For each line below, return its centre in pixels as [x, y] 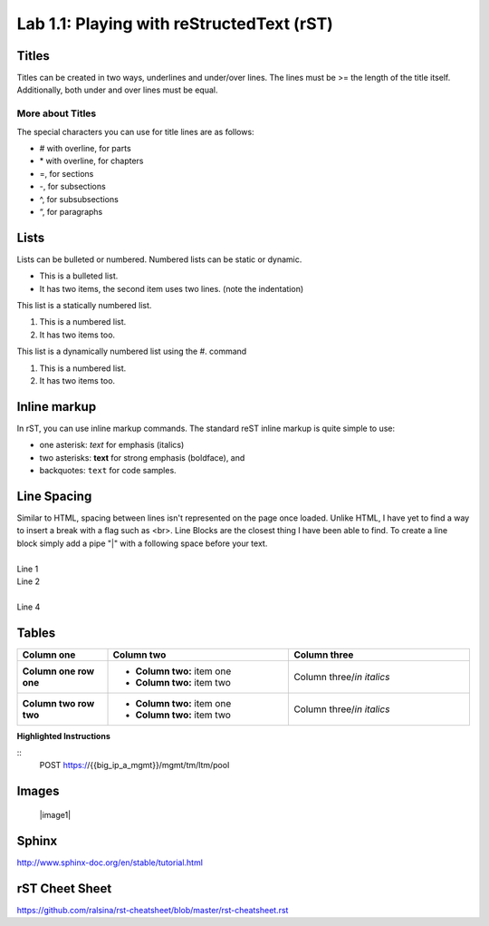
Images [38, 791]
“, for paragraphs [71, 211]
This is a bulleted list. [79, 276]
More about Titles [57, 113]
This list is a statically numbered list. [84, 306]
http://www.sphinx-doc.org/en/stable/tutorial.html [110, 863]
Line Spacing [54, 496]
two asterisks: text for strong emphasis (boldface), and [142, 457]
